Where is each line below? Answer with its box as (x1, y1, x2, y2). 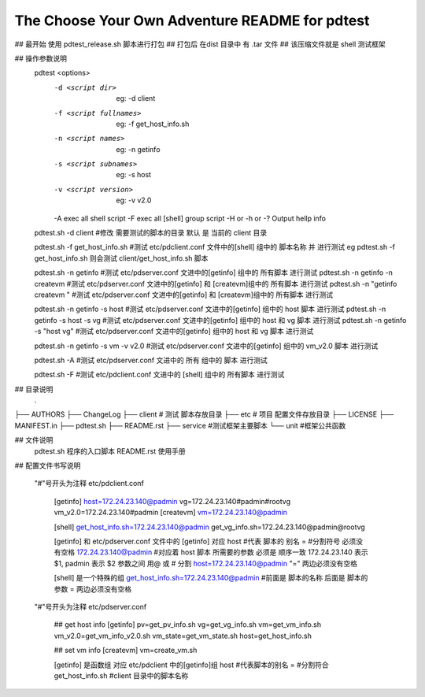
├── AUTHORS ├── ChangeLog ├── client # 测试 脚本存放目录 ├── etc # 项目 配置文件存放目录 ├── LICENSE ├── (14, 410, 394, 419)
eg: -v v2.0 (116, 195, 152, 205)
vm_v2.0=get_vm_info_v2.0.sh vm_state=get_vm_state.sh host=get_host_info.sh (54, 631, 312, 640)
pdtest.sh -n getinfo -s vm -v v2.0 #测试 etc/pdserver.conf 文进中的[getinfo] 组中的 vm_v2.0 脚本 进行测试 (34, 341, 379, 350)
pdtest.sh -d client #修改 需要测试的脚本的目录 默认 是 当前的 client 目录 (34, 228, 268, 238)
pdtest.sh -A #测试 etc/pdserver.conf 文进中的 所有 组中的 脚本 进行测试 (34, 355, 268, 365)
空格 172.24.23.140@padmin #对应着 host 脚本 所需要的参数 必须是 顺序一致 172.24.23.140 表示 (60, 547, 369, 557)
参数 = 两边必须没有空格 (54, 584, 132, 594)
